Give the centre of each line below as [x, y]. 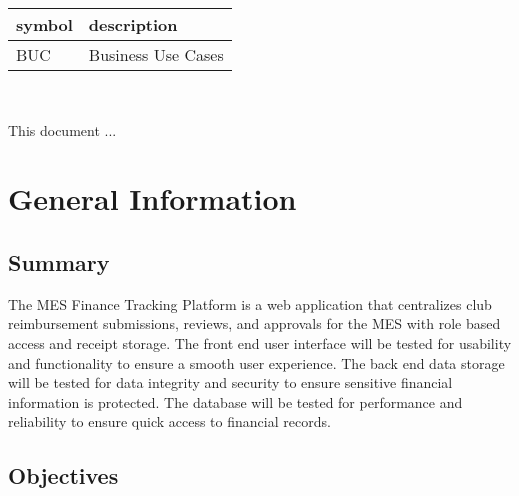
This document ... [62, 129]
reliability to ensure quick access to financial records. [169, 421]
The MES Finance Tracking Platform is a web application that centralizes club [250, 303]
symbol [44, 24]
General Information [152, 198]
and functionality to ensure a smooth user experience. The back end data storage [256, 362]
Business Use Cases [156, 54]
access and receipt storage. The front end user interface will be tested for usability [260, 342]
